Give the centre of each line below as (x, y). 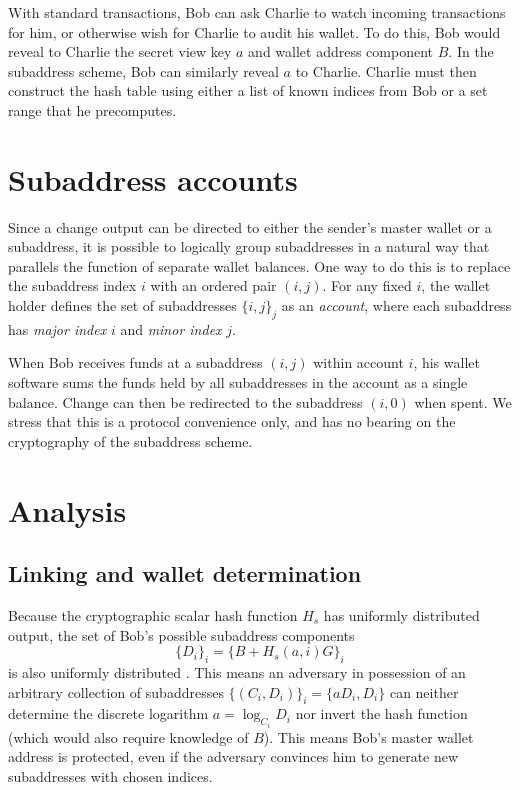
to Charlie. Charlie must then (386, 70)
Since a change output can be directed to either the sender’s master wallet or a (250, 226)
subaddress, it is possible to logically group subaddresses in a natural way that (249, 246)
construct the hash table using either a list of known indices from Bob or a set (248, 90)
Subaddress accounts (153, 178)
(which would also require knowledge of (128, 736)
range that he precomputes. (92, 109)
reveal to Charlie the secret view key (120, 51)
